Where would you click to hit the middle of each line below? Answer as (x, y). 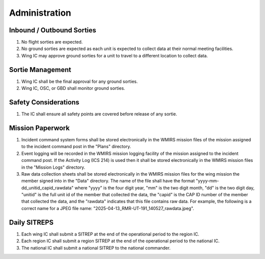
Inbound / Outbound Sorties (53, 30)
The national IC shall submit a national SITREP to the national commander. (96, 248)
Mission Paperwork (39, 128)
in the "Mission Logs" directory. (53, 167)
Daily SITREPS (31, 222)
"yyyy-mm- (207, 181)
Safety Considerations (44, 102)
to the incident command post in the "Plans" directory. (76, 147)
